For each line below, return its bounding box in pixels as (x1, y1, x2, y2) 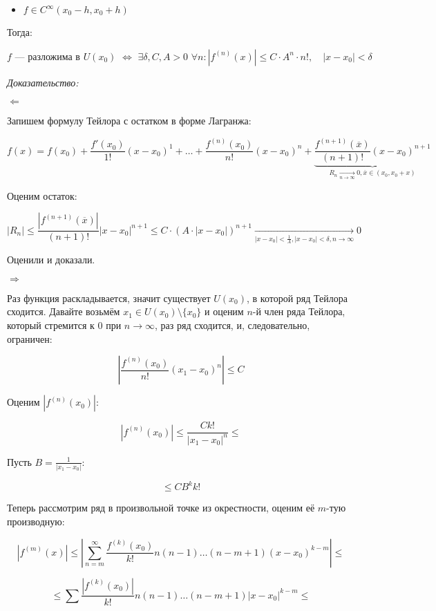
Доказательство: (7, 75, 79, 89)
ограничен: (7, 331, 53, 346)
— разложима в (15, 52, 80, 62)
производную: (7, 514, 65, 528)
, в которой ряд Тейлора (246, 290, 348, 305)
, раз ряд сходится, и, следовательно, (155, 317, 310, 332)
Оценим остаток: (7, 188, 77, 203)
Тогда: (7, 25, 32, 39)
